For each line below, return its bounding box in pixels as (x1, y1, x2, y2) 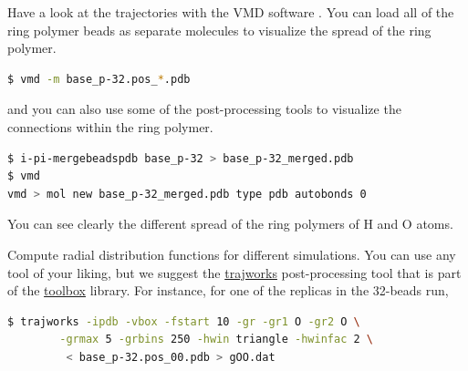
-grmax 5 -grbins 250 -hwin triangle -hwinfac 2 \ (59, 333, 373, 346)
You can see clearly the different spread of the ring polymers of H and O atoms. (7, 214, 453, 233)
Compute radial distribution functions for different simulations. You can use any (7, 244, 456, 263)
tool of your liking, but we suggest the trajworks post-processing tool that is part (7, 263, 462, 282)
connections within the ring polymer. (7, 117, 213, 136)
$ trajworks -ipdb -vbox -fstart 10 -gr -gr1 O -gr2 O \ (7, 314, 360, 328)
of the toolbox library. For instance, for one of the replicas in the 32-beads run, (7, 281, 449, 300)
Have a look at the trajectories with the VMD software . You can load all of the (7, 3, 454, 21)
